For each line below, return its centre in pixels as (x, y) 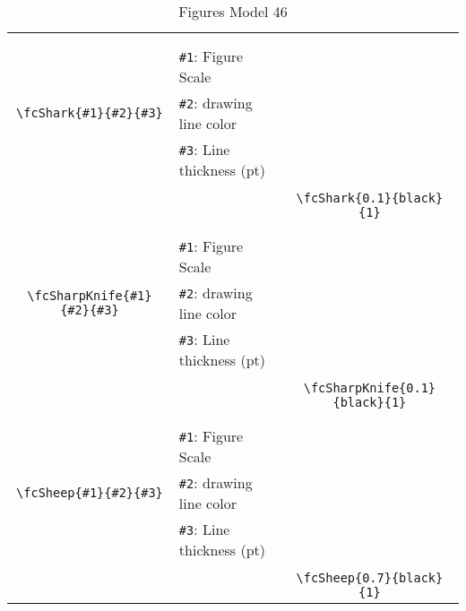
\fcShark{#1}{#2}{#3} (90, 113)
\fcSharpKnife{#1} (90, 296)
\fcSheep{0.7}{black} (370, 578)
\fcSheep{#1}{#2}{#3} (90, 493)
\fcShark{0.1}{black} (370, 198)
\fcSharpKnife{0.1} (370, 388)
